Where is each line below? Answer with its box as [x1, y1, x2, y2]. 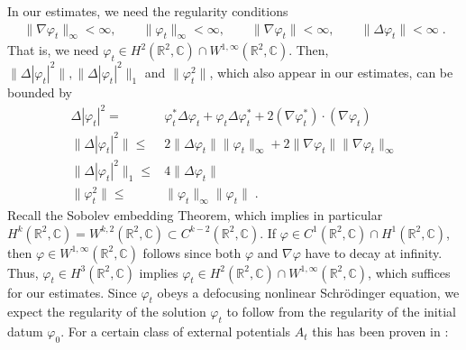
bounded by [7, 82, 72, 101]
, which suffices [368, 262, 451, 281]
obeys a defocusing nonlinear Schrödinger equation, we [157, 282, 460, 301]
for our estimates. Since [7, 282, 137, 301]
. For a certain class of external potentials [60, 322, 291, 341]
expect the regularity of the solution [7, 302, 206, 321]
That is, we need [7, 41, 99, 60]
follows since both [142, 243, 242, 262]
